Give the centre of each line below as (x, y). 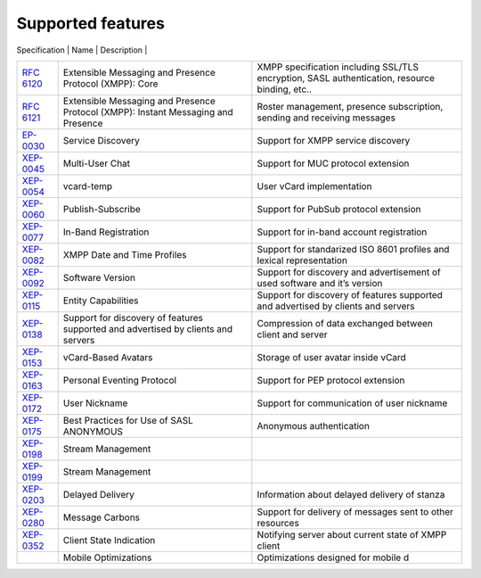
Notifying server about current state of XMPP (352, 534)
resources (278, 523)
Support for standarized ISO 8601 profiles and (353, 249)
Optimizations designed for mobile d (333, 557)
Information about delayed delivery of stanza (351, 494)
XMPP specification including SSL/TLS (338, 67)
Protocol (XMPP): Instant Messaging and (148, 111)
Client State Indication (109, 540)
